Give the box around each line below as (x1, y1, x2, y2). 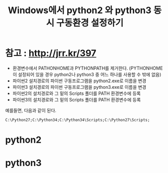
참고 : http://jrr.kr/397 (5, 47, 97, 59)
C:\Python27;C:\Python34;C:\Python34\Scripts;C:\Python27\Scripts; (5, 117, 150, 123)
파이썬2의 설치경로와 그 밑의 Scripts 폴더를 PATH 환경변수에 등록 (12, 90, 141, 96)
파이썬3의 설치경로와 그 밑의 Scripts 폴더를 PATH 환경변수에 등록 (12, 96, 141, 102)
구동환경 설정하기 (56, 17, 124, 29)
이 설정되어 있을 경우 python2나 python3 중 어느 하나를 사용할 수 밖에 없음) (12, 71, 161, 77)
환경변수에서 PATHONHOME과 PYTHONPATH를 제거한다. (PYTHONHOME (12, 65, 163, 71)
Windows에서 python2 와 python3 (8, 5, 152, 16)
